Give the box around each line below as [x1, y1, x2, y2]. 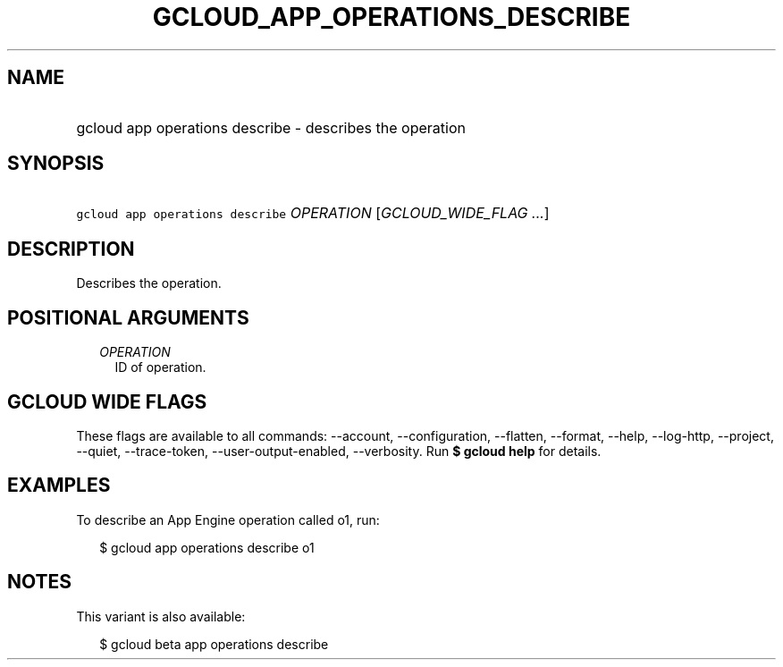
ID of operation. [114, 359, 206, 376]
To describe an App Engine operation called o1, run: [76, 511, 380, 528]
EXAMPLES [7, 474, 111, 497]
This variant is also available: [76, 608, 246, 624]
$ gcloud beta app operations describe [99, 636, 329, 652]
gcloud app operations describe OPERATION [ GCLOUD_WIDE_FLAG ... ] [76, 204, 550, 223]
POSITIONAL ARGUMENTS [7, 306, 249, 329]
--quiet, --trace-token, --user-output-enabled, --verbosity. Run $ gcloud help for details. [76, 443, 602, 459]
